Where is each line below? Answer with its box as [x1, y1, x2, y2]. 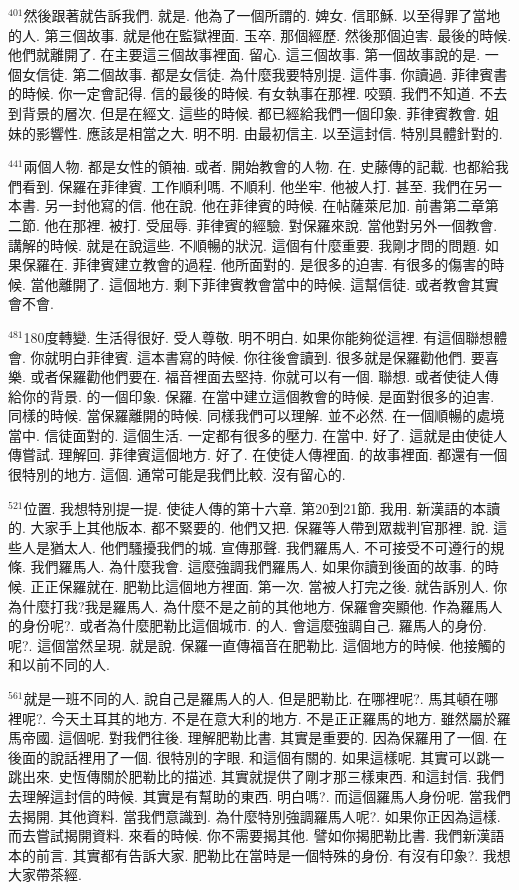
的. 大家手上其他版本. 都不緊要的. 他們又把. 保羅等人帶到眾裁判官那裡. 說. [8, 517, 489, 538]
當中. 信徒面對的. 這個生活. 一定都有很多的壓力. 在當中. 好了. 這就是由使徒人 [8, 424, 508, 445]
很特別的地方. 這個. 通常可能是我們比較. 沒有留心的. [8, 464, 346, 485]
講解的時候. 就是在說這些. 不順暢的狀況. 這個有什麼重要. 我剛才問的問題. [8, 234, 481, 255]
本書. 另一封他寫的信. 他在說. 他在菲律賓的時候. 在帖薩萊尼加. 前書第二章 [8, 195, 485, 216]
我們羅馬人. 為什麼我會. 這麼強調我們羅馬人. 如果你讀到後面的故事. [30, 556, 467, 577]
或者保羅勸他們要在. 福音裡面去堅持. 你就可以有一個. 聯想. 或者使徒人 [30, 366, 485, 387]
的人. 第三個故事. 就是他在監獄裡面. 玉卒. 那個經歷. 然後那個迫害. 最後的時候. [8, 24, 512, 45]
